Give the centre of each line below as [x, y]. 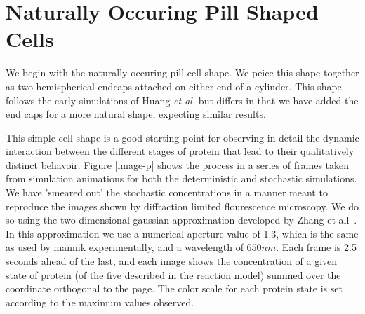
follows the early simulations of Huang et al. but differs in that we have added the [182, 100]
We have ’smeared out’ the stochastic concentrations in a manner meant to [167, 192]
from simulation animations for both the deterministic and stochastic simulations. [181, 178]
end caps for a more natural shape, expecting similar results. [136, 114]
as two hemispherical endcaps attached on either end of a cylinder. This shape [174, 86]
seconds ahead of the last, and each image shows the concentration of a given [172, 261]
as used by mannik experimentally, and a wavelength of [125, 247]
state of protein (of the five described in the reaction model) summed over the [173, 274]
